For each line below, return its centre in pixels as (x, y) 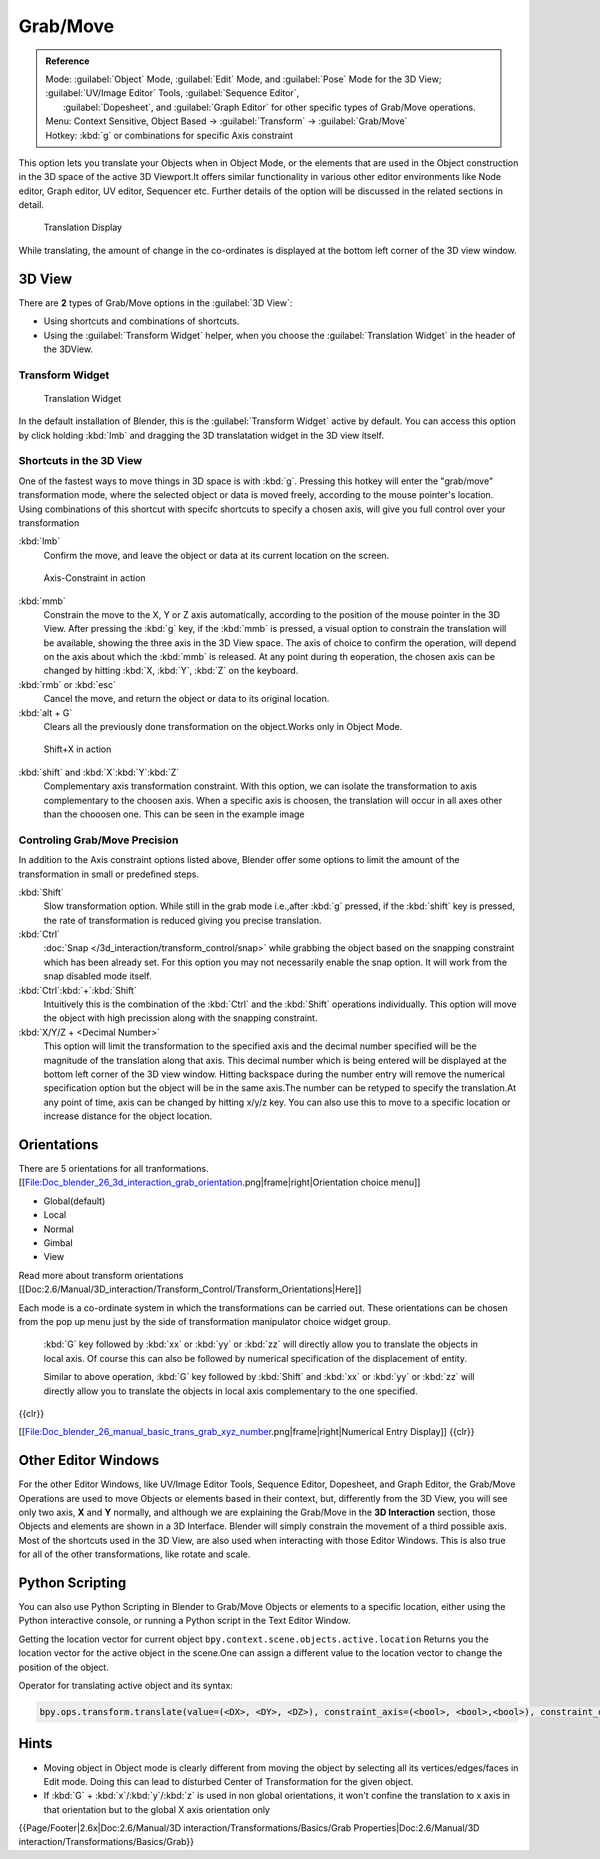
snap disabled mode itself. (97, 976)
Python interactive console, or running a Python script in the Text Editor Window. (184, 1621)
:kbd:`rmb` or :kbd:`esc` (67, 684)
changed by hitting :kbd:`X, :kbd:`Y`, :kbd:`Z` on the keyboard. (171, 671)
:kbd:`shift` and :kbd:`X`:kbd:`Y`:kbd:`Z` (99, 772)
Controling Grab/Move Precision (98, 840)
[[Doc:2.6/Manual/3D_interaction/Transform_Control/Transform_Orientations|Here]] (190, 1289)
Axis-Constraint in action (94, 578)
